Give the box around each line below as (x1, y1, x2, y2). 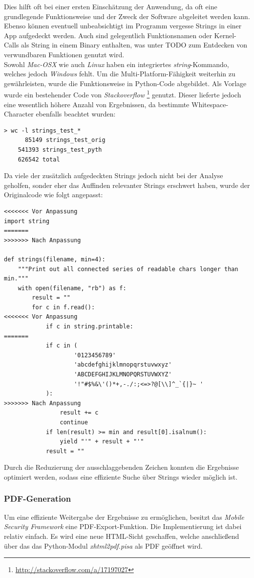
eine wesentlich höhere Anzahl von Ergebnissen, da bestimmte (4, 99, 190, 109)
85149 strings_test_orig (24, 137, 106, 144)
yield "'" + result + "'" (60, 438, 144, 445)
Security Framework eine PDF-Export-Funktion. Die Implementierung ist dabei (4, 521, 242, 532)
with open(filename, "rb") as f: (18, 284, 127, 292)
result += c (60, 409, 99, 416)
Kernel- (214, 30, 236, 40)
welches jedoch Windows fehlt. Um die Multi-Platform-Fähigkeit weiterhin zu (4, 69, 235, 79)
